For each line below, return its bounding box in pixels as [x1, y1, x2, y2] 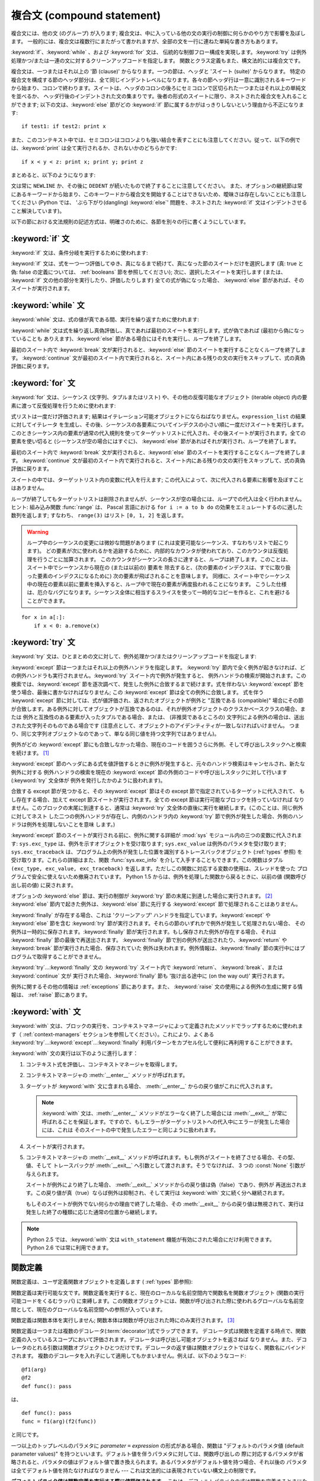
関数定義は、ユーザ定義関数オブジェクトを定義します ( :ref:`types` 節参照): [11, 1278, 193, 1286]
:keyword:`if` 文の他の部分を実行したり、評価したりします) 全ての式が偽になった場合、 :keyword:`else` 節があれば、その [11, 277, 305, 284]
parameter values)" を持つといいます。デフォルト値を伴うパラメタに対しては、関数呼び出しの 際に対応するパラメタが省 [11, 1450, 304, 1457]
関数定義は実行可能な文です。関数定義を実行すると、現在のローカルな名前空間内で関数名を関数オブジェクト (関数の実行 [11, 1289, 305, 1296]
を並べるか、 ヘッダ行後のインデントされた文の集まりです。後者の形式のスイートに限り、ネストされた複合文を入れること [11, 92, 308, 100]
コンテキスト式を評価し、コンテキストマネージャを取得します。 [25, 1060, 181, 1068]
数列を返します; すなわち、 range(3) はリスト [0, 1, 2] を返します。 [11, 512, 187, 519]
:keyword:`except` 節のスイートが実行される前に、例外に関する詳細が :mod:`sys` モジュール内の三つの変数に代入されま [11, 832, 302, 839]
